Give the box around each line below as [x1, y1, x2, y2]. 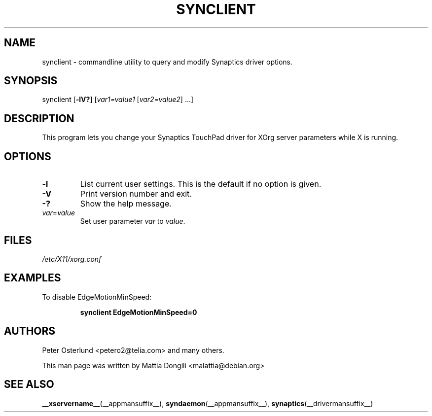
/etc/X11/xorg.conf [42, 254, 102, 263]
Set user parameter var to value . [80, 217, 185, 226]
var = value [42, 208, 75, 217]
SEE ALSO [4, 378, 54, 391]
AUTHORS [4, 325, 56, 338]
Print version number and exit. [80, 189, 192, 199]
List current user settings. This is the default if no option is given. [80, 179, 322, 189]
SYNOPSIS [4, 74, 58, 87]
